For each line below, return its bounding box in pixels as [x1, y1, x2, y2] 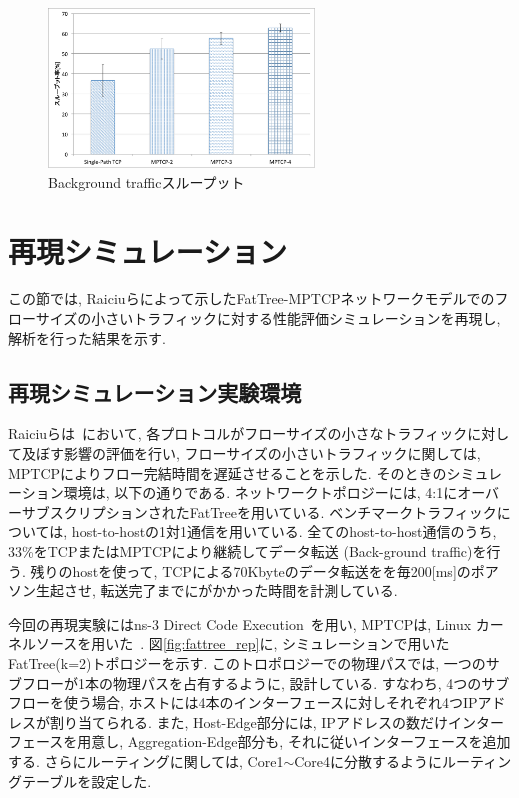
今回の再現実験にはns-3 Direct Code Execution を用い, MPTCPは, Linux [8, 613, 472, 634]
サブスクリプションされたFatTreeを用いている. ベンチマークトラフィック [21, 501, 497, 522]
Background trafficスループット [48, 171, 245, 192]
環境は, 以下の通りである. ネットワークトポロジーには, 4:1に [63, 482, 458, 503]
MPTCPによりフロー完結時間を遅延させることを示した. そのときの [8, 462, 447, 483]
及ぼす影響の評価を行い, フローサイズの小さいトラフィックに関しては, [21, 443, 481, 464]
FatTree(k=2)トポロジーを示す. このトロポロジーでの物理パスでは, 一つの [8, 652, 486, 673]
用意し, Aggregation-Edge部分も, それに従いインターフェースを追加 [77, 731, 511, 752]
